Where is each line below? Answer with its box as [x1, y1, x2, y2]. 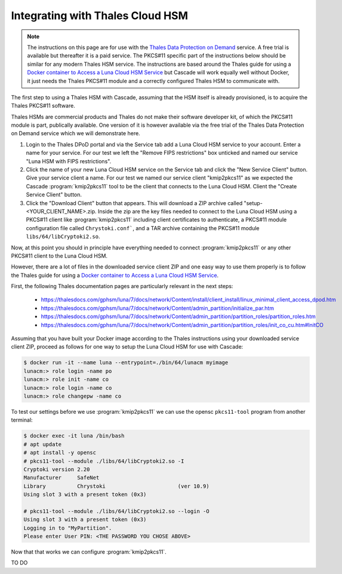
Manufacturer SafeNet [23, 474, 100, 481]
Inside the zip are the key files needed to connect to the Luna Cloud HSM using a [97, 207, 297, 215]
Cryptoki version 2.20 [23, 466, 90, 472]
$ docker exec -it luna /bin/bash [23, 432, 125, 439]
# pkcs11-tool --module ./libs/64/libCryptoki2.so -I [23, 457, 184, 465]
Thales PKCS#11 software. [11, 102, 76, 109]
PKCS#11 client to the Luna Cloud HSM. [11, 252, 107, 259]
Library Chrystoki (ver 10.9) [23, 483, 209, 490]
